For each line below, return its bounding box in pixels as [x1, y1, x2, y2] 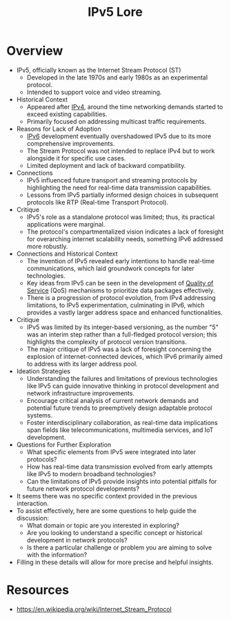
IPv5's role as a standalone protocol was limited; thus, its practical [26, 212, 215, 221]
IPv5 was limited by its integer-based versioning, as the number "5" [26, 323, 219, 331]
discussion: [16, 514, 50, 522]
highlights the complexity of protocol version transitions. [26, 337, 187, 346]
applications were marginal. [26, 220, 106, 228]
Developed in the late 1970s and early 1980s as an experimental [26, 73, 208, 82]
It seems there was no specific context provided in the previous [16, 491, 198, 500]
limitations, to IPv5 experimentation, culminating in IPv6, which [26, 301, 205, 309]
